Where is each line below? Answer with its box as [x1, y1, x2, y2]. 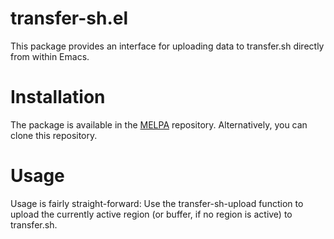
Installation [10, 86, 106, 109]
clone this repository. [10, 129, 98, 141]
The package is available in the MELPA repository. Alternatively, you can [10, 118, 308, 131]
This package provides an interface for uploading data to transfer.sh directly [10, 40, 325, 52]
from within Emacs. [10, 50, 90, 62]
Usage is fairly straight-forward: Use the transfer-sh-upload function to [10, 197, 304, 209]
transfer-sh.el [10, 7, 129, 30]
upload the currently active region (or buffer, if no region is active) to [10, 208, 293, 220]
